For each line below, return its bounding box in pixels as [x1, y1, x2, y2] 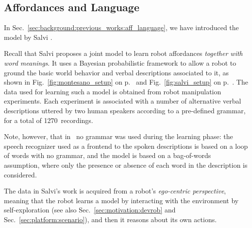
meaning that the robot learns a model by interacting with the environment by [4, 195, 239, 205]
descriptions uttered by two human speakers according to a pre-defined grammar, [4, 105, 246, 115]
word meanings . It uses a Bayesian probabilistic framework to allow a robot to [4, 57, 236, 68]
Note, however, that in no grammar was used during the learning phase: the [4, 131, 233, 141]
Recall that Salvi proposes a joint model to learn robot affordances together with [4, 48, 243, 58]
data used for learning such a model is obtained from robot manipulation [4, 86, 221, 96]
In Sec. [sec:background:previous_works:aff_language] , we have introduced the [4, 22, 239, 33]
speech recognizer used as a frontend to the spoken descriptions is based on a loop [4, 140, 248, 151]
